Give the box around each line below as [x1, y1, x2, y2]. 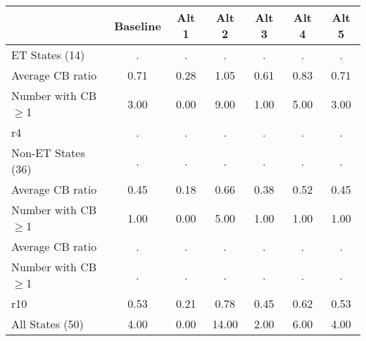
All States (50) [11, 316, 84, 332]
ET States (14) [11, 46, 85, 63]
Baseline [114, 17, 161, 34]
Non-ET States [11, 144, 85, 161]
